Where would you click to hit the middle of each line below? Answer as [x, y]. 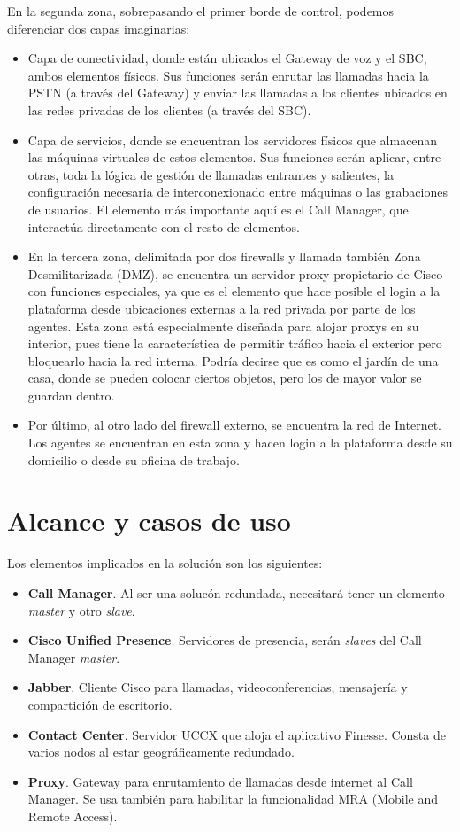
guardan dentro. [71, 395]
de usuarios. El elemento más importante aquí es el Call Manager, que [218, 209]
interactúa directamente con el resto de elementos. [164, 226]
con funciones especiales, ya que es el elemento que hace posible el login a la [234, 291]
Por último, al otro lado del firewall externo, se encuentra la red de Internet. [235, 425]
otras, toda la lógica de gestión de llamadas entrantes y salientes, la [211, 174]
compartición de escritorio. [100, 704]
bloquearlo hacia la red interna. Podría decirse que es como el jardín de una [233, 360]
